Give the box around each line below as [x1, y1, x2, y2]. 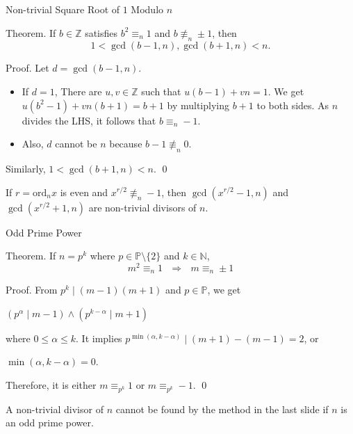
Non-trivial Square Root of [6, 2, 120, 16]
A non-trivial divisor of [6, 401, 104, 416]
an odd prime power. [6, 415, 94, 430]
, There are [54, 83, 102, 98]
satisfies [85, 25, 118, 40]
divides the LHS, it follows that [22, 113, 156, 127]
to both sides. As [256, 97, 329, 112]
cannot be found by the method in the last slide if [115, 401, 329, 416]
